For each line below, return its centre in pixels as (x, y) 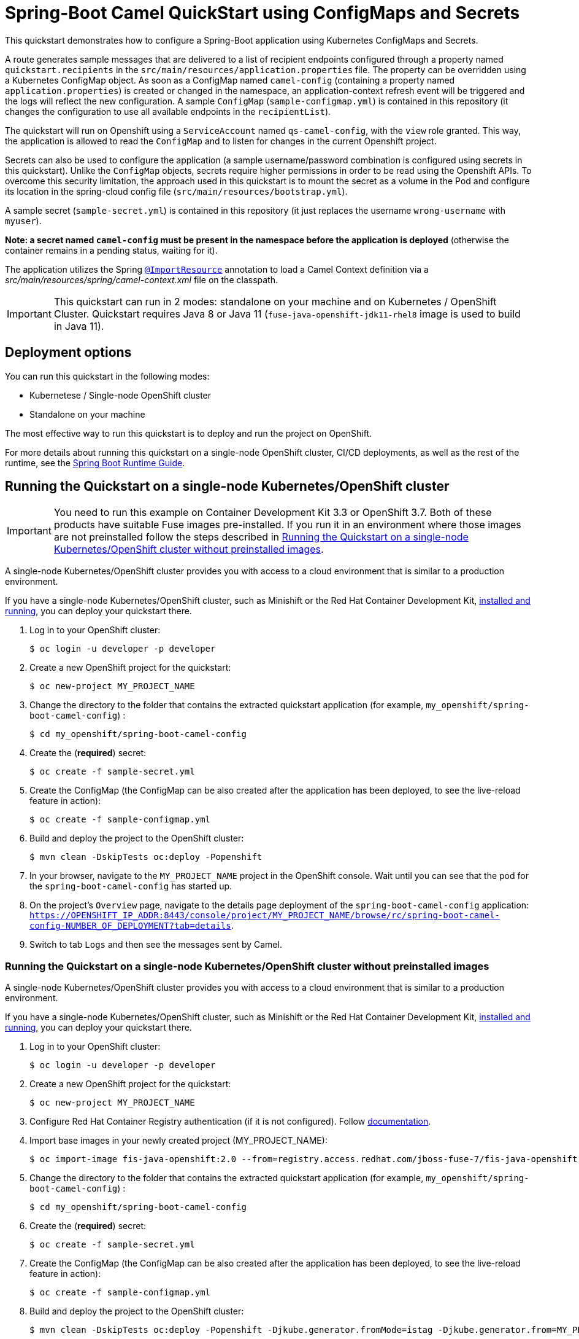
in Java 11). (79, 326)
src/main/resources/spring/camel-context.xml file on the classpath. (141, 279)
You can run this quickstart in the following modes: (107, 376)
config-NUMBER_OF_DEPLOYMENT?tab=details (130, 926)
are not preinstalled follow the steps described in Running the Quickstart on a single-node (261, 537)
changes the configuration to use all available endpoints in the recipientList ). (168, 111)
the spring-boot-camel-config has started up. (131, 886)
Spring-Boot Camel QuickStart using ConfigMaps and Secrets (263, 13)
